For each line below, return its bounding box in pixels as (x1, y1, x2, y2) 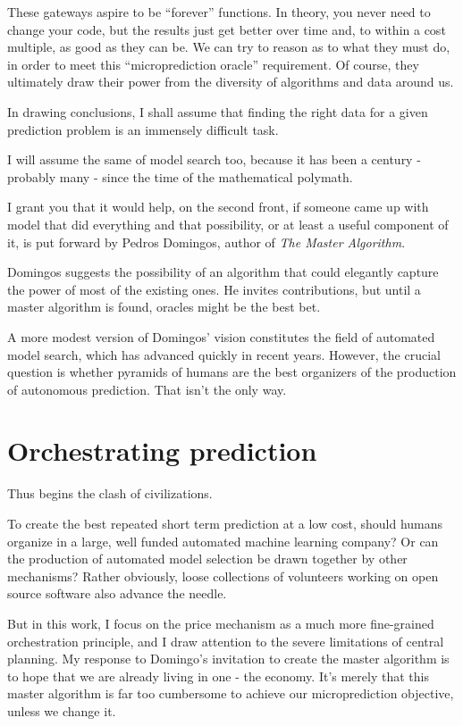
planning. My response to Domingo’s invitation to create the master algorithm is (7, 649, 450, 668)
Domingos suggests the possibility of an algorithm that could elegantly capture (7, 263, 439, 281)
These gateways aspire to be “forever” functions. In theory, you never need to (7, 3, 431, 21)
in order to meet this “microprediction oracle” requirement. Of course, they (7, 54, 419, 73)
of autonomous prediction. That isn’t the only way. (7, 380, 287, 398)
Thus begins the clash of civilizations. (7, 484, 213, 503)
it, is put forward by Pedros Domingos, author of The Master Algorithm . (7, 232, 406, 251)
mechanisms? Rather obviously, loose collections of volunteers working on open (7, 566, 439, 585)
